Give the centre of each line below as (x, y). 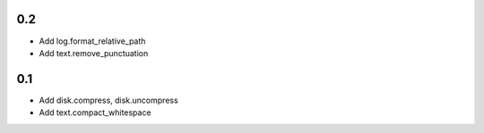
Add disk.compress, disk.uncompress (108, 100)
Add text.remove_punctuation (94, 53)
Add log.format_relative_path (92, 41)
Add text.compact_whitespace (95, 112)
